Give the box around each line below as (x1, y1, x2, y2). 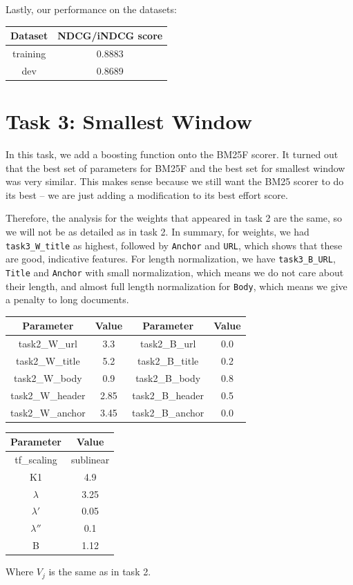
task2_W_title (16, 353, 80, 367)
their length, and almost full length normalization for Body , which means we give (6, 278, 347, 293)
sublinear (70, 452, 110, 466)
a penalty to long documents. (6, 292, 129, 307)
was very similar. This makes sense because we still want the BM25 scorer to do (6, 174, 344, 189)
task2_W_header (10, 387, 86, 402)
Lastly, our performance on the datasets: (6, 2, 177, 16)
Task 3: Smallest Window (6, 107, 252, 135)
